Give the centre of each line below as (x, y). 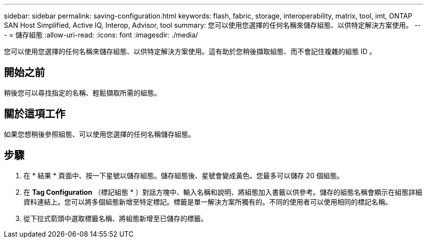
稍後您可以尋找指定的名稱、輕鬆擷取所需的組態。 (82, 93)
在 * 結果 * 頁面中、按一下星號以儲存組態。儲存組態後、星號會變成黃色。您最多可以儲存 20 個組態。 (184, 175)
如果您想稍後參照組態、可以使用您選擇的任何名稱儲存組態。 (99, 134)
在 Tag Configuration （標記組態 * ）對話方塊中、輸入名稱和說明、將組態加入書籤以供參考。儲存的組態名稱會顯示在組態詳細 (223, 192)
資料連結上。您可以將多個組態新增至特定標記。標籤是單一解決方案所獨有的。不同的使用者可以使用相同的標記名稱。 (208, 202)
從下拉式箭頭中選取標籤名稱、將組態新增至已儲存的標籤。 (116, 218)
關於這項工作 (35, 114)
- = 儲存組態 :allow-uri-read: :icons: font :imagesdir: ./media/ (101, 35)
